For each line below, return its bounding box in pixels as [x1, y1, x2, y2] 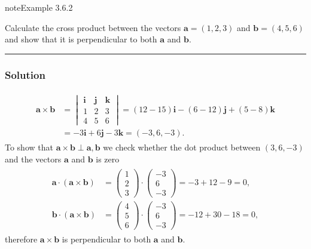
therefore [5, 232, 38, 245]
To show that [5, 141, 53, 153]
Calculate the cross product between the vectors [5, 21, 181, 33]
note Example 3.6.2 [5, 1, 73, 13]
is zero [96, 152, 120, 165]
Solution [5, 67, 45, 82]
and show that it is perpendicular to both [5, 33, 157, 45]
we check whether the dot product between [103, 141, 261, 153]
